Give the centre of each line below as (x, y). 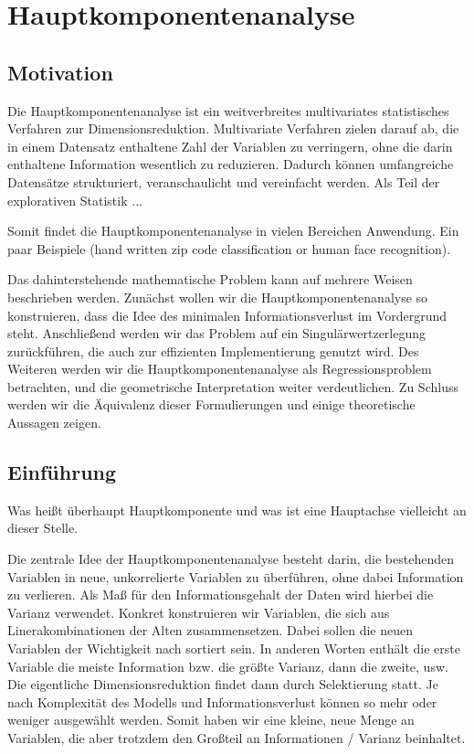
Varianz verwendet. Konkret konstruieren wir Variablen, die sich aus (199, 612)
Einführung (62, 472)
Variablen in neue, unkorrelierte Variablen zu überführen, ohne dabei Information (236, 576)
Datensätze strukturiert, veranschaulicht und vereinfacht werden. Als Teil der (224, 181)
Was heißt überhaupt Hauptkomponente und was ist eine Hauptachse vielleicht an (237, 510)
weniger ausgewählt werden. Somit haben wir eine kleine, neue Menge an (211, 720)
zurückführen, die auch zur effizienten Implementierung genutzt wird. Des (213, 350)
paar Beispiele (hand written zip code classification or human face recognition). (229, 248)
